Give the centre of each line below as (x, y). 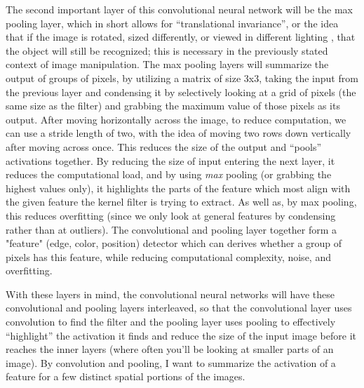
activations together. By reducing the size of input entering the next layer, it (170, 160)
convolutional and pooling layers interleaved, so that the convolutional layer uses (179, 308)
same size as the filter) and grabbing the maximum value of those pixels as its (173, 106)
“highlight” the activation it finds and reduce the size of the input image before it (181, 335)
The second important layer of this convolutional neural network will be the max (179, 9)
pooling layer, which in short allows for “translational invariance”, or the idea (172, 23)
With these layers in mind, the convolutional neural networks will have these (170, 294)
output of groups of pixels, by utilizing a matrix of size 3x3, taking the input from (182, 78)
